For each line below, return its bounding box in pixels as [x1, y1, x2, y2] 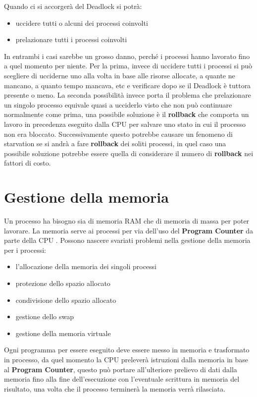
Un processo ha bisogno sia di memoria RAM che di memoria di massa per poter [4, 216, 250, 226]
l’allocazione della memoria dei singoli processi [15, 261, 156, 272]
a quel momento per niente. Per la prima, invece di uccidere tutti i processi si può [4, 60, 253, 71]
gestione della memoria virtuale [15, 328, 111, 338]
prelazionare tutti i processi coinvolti [15, 34, 127, 45]
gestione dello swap [15, 311, 74, 322]
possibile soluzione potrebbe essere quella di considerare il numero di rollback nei [4, 148, 254, 158]
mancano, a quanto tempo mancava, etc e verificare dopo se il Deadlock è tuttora [4, 80, 251, 90]
